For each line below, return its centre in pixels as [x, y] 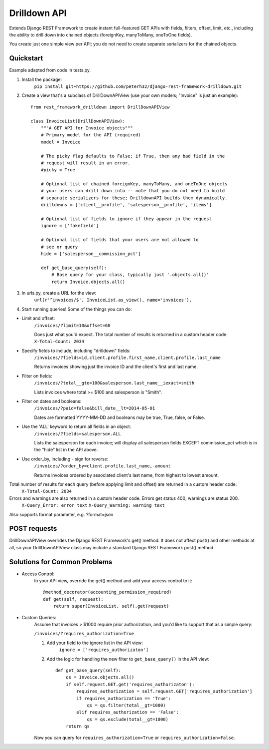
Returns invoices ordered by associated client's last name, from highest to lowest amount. [127, 475]
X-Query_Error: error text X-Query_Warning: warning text [93, 505]
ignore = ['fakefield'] [70, 226]
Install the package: [42, 79]
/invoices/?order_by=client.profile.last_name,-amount [103, 466]
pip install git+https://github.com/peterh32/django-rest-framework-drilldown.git [138, 87]
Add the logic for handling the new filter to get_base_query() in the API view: [128, 659]
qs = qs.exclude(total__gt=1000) [128, 719]
